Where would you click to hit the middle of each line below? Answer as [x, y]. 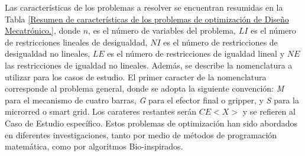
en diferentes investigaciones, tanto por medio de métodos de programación [141, 134]
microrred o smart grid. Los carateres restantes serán [101, 111]
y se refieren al [269, 111]
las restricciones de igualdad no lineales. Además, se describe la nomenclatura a [149, 65]
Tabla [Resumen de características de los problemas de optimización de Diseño [147, 19]
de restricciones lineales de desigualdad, [76, 42]
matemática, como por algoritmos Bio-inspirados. [94, 146]
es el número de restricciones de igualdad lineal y [196, 53]
